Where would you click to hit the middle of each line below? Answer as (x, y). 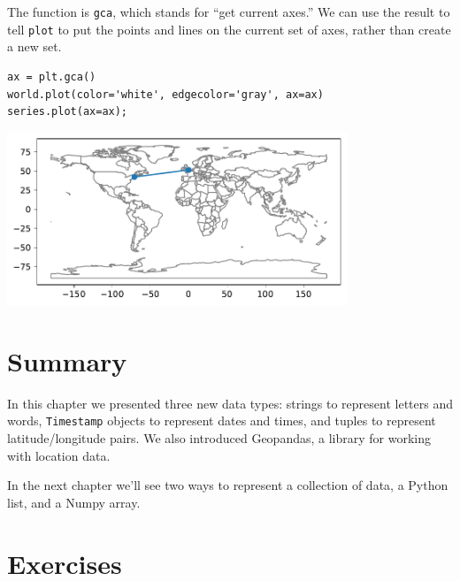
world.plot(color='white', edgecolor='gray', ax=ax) (165, 94)
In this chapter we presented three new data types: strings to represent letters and (230, 403)
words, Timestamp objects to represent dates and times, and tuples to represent (222, 420)
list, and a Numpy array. (74, 502)
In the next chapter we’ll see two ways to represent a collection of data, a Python (228, 485)
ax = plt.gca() (52, 76)
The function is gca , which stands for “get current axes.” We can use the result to (229, 11)
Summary (67, 360)
